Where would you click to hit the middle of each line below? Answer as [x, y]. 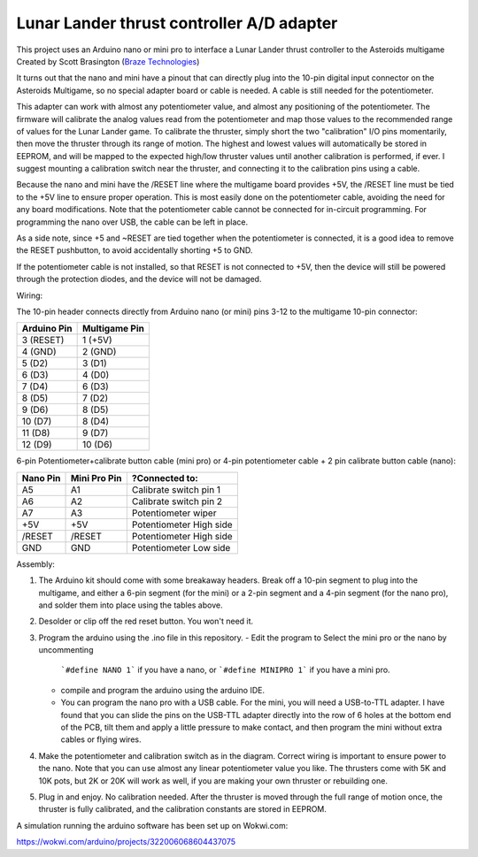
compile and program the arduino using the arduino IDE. [163, 690]
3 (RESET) [43, 341]
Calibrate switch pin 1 [176, 489]
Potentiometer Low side [181, 547]
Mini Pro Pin [96, 478]
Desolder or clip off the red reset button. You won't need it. [146, 621]
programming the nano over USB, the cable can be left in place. [132, 222]
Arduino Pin [47, 329]
